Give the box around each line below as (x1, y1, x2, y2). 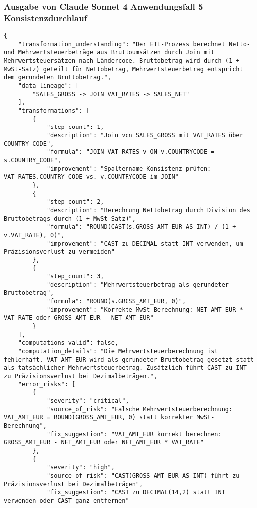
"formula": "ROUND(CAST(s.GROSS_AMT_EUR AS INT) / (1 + (46, 223, 236, 231)
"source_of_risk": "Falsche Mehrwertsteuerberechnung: (46, 405, 233, 413)
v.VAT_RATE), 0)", (4, 231, 65, 239)
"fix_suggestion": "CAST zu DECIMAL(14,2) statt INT (46, 489, 225, 496)
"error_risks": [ (18, 381, 76, 388)
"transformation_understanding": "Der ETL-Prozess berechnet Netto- (18, 40, 250, 48)
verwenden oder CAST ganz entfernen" (4, 497, 129, 504)
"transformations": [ (18, 107, 90, 115)
